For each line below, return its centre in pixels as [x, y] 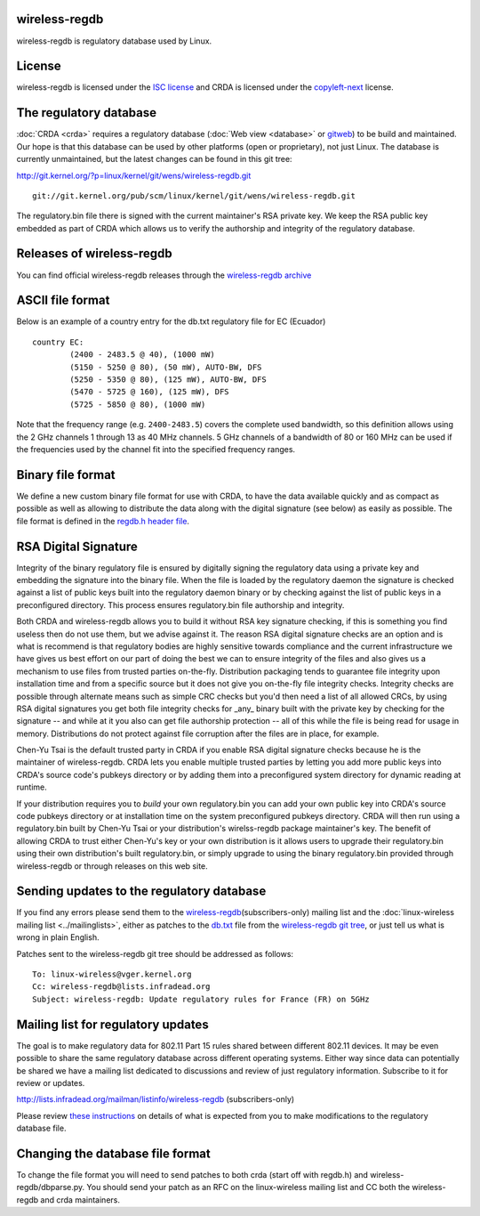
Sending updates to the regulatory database [141, 892]
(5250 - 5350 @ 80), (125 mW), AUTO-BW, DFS [168, 380]
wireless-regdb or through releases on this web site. [112, 866]
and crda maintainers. [80, 1200]
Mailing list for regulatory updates [112, 1024]
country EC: [58, 342]
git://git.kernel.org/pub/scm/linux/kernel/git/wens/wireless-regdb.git [194, 195]
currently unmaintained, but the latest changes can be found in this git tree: [154, 159]
